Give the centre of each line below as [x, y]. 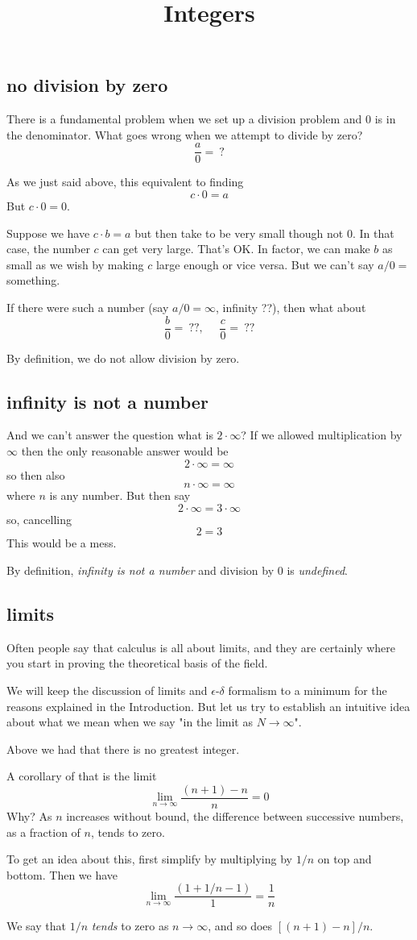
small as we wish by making [75, 264]
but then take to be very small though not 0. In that [264, 233]
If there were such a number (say [88, 307]
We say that [36, 926]
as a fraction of [43, 832]
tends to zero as [130, 926]
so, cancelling [39, 519]
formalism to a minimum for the [308, 690]
